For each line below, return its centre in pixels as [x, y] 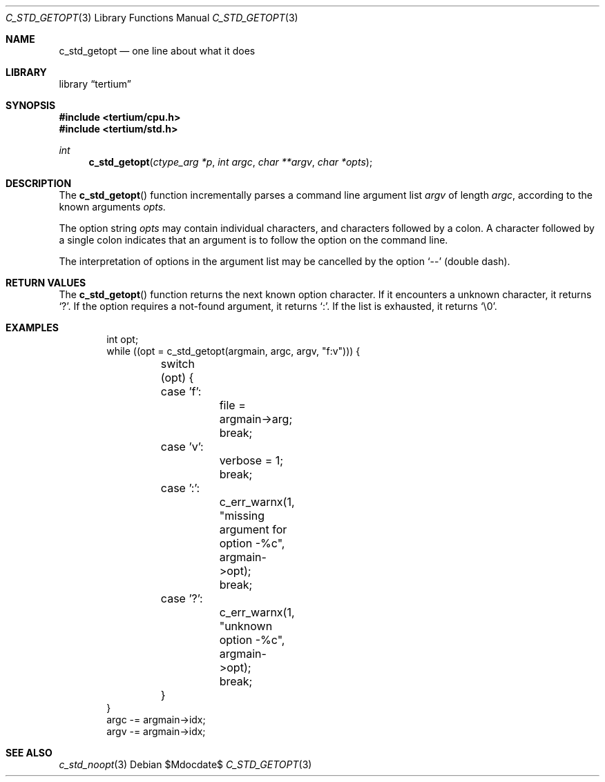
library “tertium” [95, 84]
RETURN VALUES [46, 283]
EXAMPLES [32, 328]
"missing [242, 516]
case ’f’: [181, 391]
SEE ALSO [29, 753]
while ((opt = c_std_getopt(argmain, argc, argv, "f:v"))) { [233, 351]
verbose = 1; [251, 460]
